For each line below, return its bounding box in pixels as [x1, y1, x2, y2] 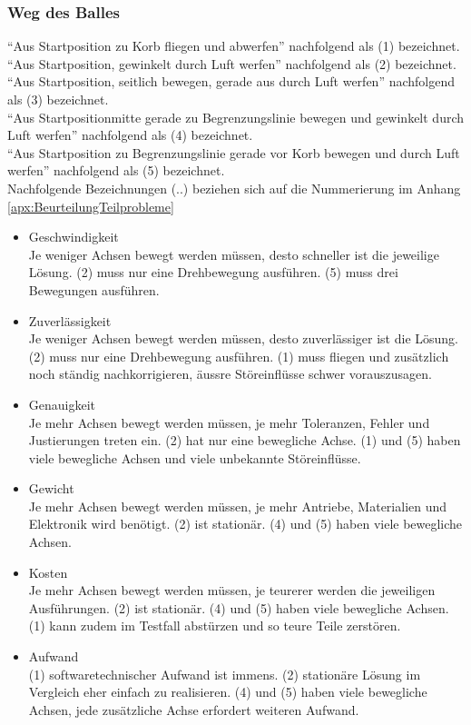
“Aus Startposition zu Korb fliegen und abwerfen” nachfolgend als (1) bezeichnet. [7, 36, 460, 55]
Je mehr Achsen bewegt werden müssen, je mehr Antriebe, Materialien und [28, 496, 447, 515]
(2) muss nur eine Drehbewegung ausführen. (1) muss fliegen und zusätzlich [28, 346, 449, 365]
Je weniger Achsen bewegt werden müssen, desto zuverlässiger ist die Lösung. [28, 329, 458, 348]
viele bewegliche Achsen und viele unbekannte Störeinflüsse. [28, 448, 361, 467]
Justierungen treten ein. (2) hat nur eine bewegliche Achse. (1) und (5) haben [28, 431, 461, 450]
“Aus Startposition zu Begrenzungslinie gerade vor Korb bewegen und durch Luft [7, 143, 460, 162]
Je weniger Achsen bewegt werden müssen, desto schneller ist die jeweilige [28, 244, 439, 263]
